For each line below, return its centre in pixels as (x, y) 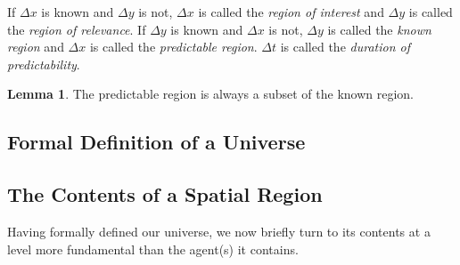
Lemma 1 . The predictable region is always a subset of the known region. (210, 94)
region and (36, 47)
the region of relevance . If (77, 29)
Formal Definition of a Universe (156, 142)
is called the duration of (345, 47)
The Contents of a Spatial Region (165, 194)
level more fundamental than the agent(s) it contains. (153, 249)
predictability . (44, 64)
